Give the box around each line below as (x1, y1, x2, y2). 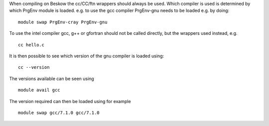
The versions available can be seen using (9, 75, 94, 82)
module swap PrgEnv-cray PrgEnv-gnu (18, 19, 108, 25)
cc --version (18, 65, 50, 70)
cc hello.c (18, 42, 45, 47)
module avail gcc (18, 87, 60, 93)
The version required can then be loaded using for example (9, 98, 132, 104)
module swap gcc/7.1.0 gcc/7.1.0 (18, 110, 100, 116)
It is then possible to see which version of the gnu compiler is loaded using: (9, 53, 164, 59)
